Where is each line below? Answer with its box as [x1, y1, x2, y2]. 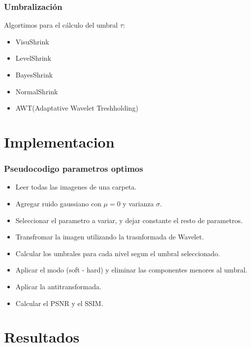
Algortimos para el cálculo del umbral [4, 20, 118, 30]
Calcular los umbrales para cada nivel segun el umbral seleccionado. [15, 248, 220, 258]
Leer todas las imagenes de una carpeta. [15, 182, 137, 192]
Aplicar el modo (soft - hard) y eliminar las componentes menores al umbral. [15, 265, 248, 275]
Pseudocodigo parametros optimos [4, 162, 143, 175]
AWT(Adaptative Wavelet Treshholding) [15, 103, 138, 113]
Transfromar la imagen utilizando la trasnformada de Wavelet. [15, 231, 204, 242]
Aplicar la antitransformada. [15, 281, 101, 291]
